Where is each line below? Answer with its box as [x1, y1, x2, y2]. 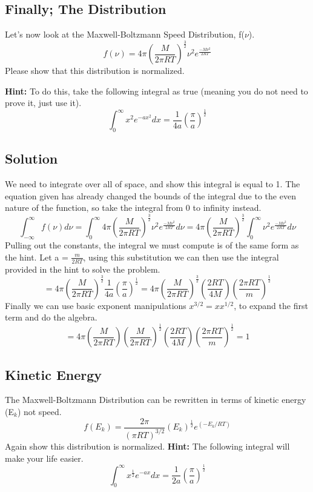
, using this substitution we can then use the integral [83, 250, 279, 263]
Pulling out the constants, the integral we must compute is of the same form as [5, 239, 299, 251]
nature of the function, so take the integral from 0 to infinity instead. [5, 201, 262, 214]
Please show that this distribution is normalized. [5, 64, 185, 77]
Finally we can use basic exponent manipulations [5, 299, 186, 311]
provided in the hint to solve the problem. [5, 262, 160, 275]
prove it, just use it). [5, 96, 82, 109]
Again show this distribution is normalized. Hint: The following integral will [5, 439, 290, 452]
